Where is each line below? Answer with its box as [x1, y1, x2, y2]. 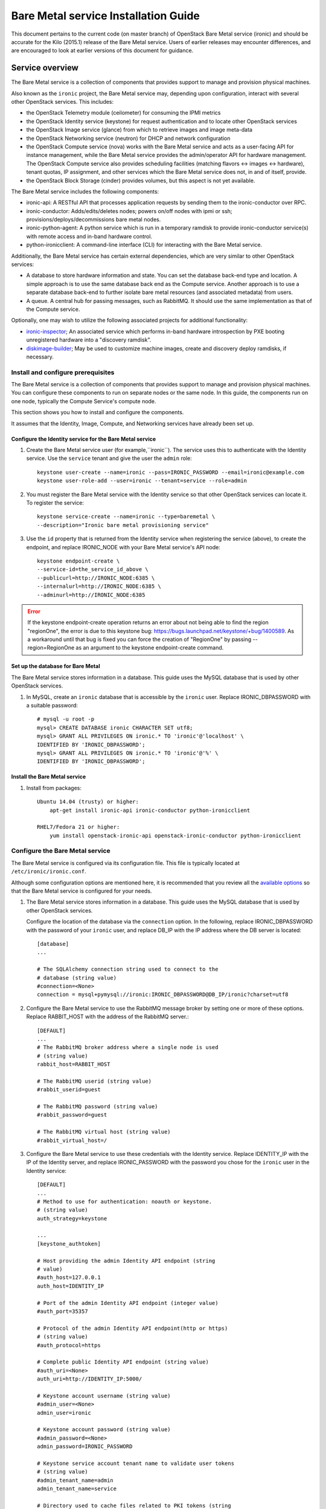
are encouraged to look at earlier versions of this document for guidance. [11, 47, 194, 54]
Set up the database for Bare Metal [11, 663, 100, 670]
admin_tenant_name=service [37, 1485, 117, 1492]
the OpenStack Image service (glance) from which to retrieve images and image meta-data [26, 126, 253, 133]
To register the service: [26, 499, 85, 506]
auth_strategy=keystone [37, 1215, 107, 1222]
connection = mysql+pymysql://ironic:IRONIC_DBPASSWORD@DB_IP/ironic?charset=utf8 [37, 991, 289, 998]
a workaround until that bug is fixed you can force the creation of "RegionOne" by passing [27, 636, 252, 643]
